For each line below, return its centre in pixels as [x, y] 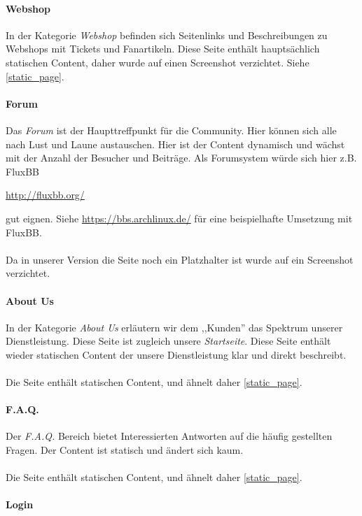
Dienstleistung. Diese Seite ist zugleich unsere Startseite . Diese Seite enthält [168, 341]
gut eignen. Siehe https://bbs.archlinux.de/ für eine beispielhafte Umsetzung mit [179, 218]
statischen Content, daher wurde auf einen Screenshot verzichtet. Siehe [158, 62]
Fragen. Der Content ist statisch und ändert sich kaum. [125, 450]
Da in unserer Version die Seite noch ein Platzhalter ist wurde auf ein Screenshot [180, 259]
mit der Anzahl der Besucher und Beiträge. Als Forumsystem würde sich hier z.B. [181, 158]
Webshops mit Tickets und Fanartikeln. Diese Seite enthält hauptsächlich [163, 49]
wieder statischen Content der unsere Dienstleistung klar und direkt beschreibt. [176, 354]
